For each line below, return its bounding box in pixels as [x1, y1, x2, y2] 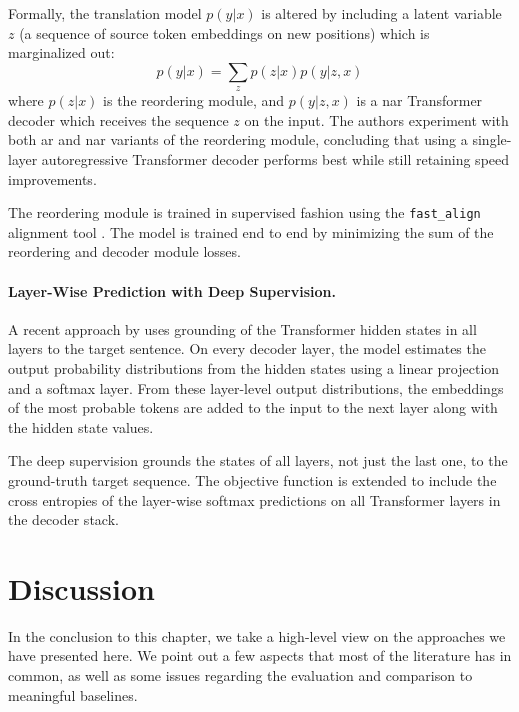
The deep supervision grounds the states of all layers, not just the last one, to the [8, 450, 508, 471]
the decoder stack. [8, 509, 119, 530]
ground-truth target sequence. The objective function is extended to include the [8, 469, 497, 490]
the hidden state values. [8, 416, 154, 437]
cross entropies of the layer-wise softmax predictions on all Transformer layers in [8, 489, 501, 510]
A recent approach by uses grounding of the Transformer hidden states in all [8, 318, 477, 339]
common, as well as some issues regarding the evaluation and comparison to [8, 665, 473, 686]
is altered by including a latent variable [261, 3, 502, 23]
